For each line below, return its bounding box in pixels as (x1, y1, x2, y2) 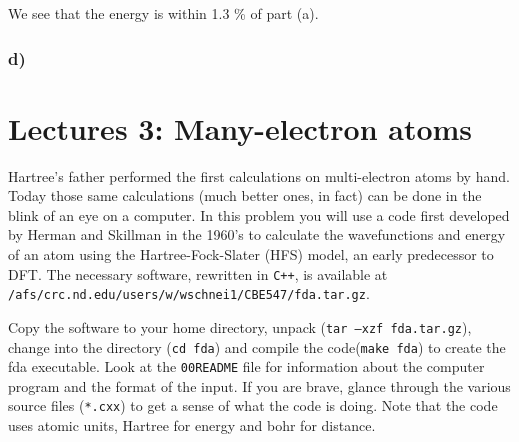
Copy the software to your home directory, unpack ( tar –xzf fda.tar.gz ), (8, 316, 472, 337)
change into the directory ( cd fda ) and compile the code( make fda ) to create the (8, 336, 506, 357)
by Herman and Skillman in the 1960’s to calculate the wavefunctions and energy (8, 224, 506, 245)
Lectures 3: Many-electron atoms (8, 107, 473, 148)
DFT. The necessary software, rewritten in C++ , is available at (8, 263, 388, 284)
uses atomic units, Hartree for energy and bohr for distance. (8, 415, 376, 436)
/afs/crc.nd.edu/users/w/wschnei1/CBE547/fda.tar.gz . (8, 283, 370, 304)
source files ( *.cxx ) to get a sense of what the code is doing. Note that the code (8, 395, 498, 416)
